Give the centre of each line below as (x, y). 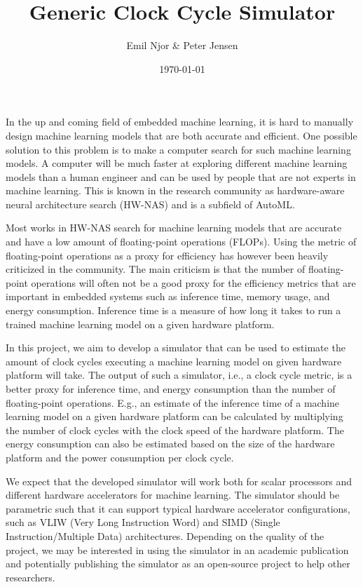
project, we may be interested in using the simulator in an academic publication (177, 549)
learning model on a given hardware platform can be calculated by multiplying (174, 416)
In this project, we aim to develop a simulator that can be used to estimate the (176, 348)
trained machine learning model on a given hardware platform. (140, 324)
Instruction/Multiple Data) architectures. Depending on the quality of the (165, 535)
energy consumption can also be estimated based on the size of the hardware (170, 444)
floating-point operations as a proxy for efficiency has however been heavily (167, 255)
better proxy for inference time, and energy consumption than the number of (171, 389)
